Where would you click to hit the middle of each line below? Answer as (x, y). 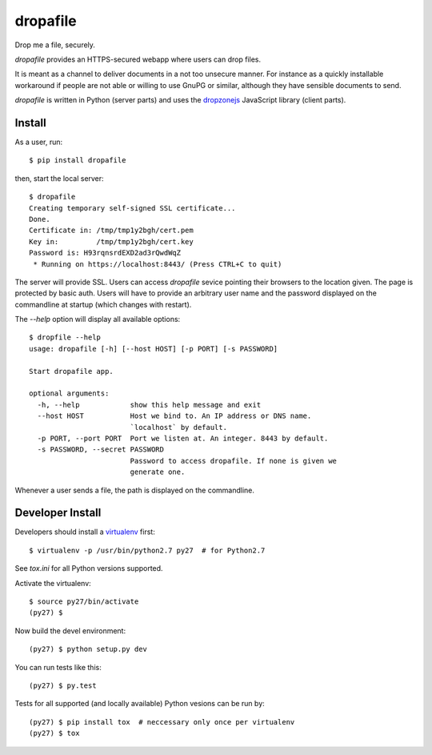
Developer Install (58, 513)
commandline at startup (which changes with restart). (103, 304)
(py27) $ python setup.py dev (88, 649)
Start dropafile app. (71, 371)
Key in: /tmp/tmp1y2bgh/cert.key (111, 241)
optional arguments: (69, 394)
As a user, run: (39, 142)
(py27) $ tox (54, 733)
